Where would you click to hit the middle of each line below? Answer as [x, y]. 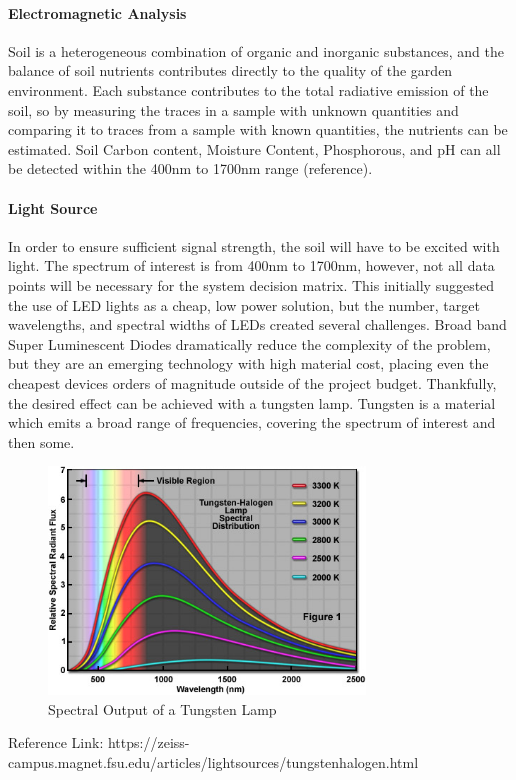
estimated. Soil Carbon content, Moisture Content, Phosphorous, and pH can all [254, 148]
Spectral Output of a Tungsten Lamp [162, 708]
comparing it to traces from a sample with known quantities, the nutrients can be [258, 129]
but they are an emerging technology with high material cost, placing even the [248, 363]
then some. [41, 441]
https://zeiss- [148, 742]
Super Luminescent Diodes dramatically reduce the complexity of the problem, [249, 343]
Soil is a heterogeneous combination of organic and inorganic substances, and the [256, 50]
